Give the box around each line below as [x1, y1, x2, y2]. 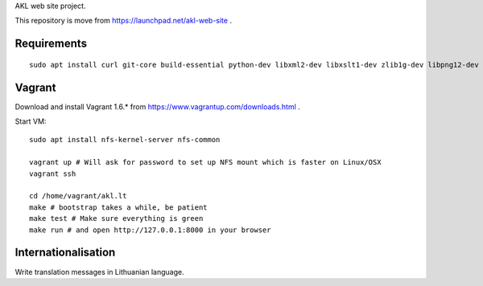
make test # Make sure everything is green [29, 214, 204, 223]
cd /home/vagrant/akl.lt [29, 191, 127, 201]
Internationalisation [14, 246, 116, 259]
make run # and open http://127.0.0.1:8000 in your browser [29, 225, 271, 235]
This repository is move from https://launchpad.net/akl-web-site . [14, 16, 233, 26]
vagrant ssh [29, 169, 76, 178]
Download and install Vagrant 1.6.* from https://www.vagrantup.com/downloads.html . [14, 101, 301, 112]
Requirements [14, 37, 88, 51]
